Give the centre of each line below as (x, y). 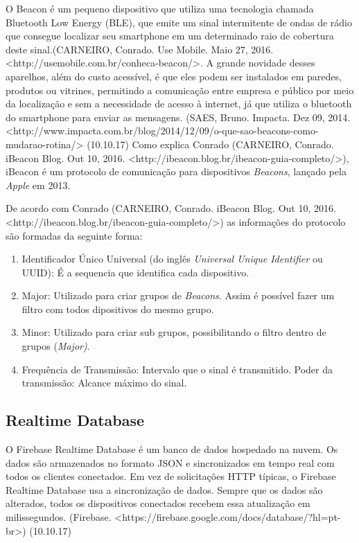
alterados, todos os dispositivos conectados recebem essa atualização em (158, 503)
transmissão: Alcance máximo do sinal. (104, 383)
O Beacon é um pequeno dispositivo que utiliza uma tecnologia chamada (160, 8)
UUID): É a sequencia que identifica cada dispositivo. (135, 272)
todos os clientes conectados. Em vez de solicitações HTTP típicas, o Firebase (171, 476)
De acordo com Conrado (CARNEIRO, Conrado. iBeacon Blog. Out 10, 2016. (171, 208)
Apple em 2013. (38, 185)
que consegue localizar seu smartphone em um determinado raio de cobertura (170, 36)
